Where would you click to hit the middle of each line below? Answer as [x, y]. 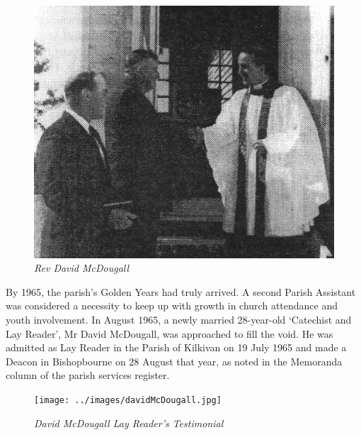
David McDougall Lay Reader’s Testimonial [129, 423]
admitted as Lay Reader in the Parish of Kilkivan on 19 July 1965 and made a [176, 347]
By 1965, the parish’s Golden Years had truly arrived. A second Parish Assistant [181, 291]
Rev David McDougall [82, 268]
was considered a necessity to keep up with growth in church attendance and [172, 305]
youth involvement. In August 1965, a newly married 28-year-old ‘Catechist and [179, 320]
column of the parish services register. [88, 375]
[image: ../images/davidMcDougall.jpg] [128, 401]
